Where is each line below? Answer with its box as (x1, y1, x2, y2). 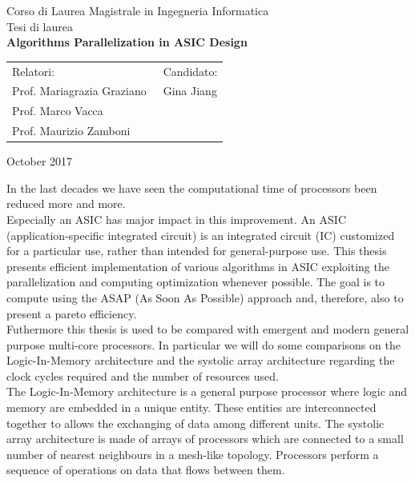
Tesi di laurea (6, 18, 73, 34)
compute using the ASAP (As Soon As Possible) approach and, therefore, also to (6, 289, 404, 305)
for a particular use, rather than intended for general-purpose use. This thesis (6, 242, 387, 259)
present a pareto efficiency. (6, 305, 137, 321)
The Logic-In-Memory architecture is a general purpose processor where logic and (6, 383, 408, 400)
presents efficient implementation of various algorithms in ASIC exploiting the (6, 257, 389, 274)
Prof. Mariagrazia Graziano (12, 82, 147, 99)
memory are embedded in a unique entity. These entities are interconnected (6, 399, 377, 416)
